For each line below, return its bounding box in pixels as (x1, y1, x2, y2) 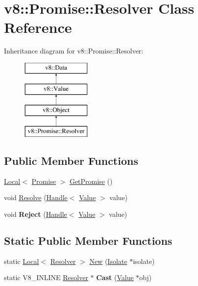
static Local (4, 256, 39, 266)
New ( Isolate (89, 256, 127, 266)
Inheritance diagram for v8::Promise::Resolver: (4, 46, 144, 56)
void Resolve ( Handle (4, 192, 68, 203)
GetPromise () (69, 176, 113, 186)
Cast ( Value (96, 272, 134, 283)
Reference (4, 17, 72, 37)
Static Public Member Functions (4, 233, 173, 248)
